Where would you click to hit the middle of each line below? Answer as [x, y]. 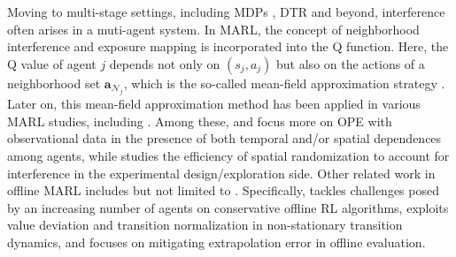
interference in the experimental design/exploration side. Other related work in [221, 173]
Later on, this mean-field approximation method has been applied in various [214, 104]
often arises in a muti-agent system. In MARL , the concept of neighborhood [213, 29]
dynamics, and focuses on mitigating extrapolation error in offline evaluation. [216, 242]
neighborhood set [54, 83]
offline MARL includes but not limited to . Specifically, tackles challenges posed [223, 190]
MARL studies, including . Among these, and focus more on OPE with [200, 121]
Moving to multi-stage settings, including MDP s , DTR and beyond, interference [226, 11]
